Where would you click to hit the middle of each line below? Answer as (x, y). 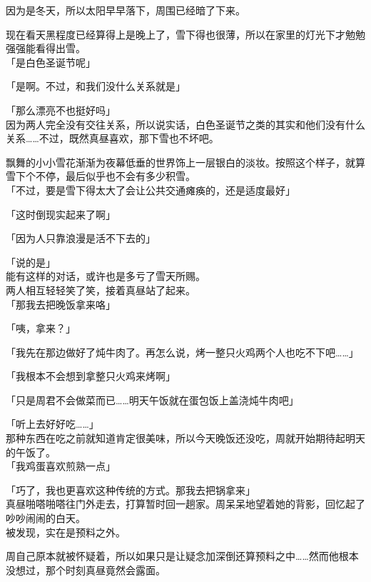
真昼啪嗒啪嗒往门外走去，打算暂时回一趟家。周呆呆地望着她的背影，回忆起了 (185, 504)
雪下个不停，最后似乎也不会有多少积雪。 (101, 176)
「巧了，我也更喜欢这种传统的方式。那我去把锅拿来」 (131, 490)
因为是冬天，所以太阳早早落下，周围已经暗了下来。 (126, 10)
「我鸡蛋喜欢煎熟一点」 (61, 466)
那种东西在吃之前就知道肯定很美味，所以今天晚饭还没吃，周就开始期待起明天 (185, 438)
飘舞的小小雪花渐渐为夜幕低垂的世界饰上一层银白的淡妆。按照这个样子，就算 (185, 162)
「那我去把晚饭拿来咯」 (61, 304)
